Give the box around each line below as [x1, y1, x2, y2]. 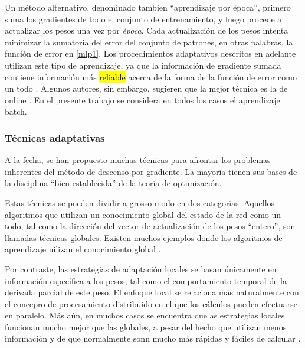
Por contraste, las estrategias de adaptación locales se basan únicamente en [5, 262, 277, 275]
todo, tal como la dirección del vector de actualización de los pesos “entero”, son [5, 220, 296, 232]
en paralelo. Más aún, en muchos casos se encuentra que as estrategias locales [5, 309, 285, 321]
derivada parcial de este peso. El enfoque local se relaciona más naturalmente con [5, 286, 299, 298]
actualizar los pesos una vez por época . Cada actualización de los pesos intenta [5, 24, 288, 37]
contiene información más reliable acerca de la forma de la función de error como [5, 70, 297, 83]
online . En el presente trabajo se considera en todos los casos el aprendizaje [5, 93, 280, 106]
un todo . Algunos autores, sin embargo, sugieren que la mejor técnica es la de [5, 82, 288, 95]
